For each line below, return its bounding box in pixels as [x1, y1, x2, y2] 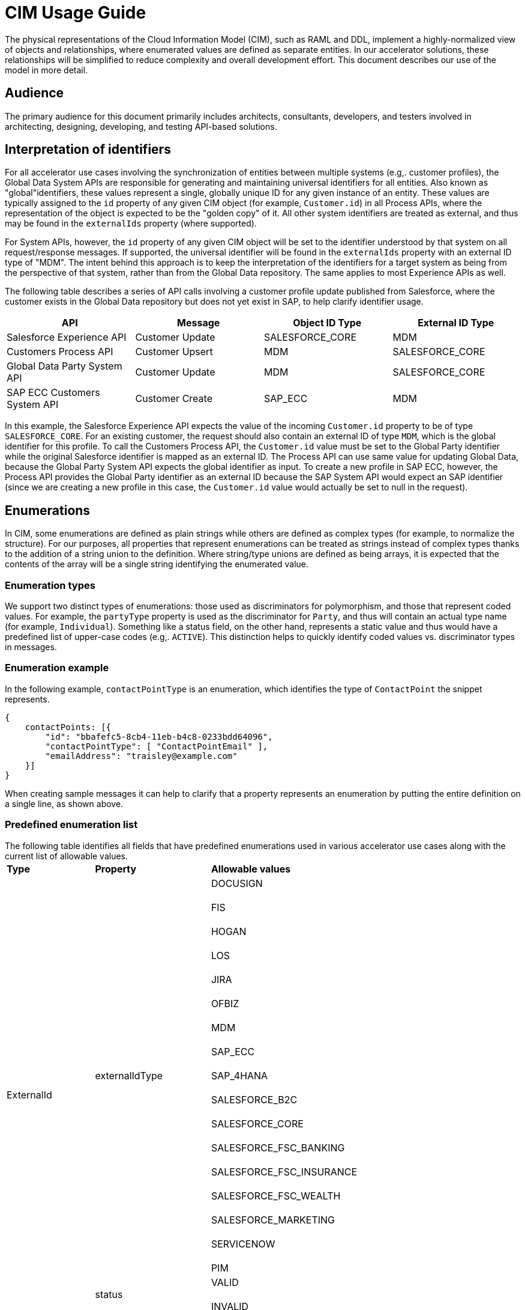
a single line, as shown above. [5, 798, 124, 809]
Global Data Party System [7, 360, 122, 373]
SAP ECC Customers [7, 386, 100, 399]
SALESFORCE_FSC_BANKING [211, 1141, 345, 1154]
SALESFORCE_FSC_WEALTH [211, 1189, 341, 1202]
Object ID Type [293, 317, 362, 329]
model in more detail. [5, 64, 88, 75]
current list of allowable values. [5, 850, 128, 861]
